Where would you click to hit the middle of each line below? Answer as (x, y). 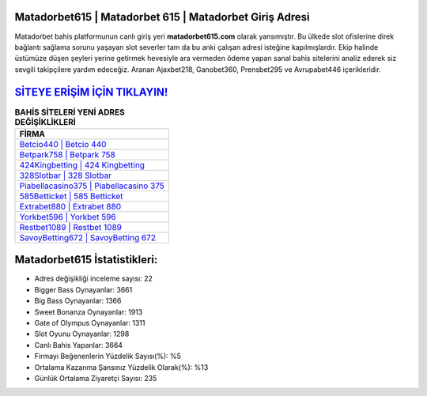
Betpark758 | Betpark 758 (68, 154)
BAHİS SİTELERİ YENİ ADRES (70, 112)
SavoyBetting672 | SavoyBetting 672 (87, 237)
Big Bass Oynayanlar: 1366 (78, 301)
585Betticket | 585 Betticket (71, 196)
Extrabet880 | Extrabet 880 (70, 206)
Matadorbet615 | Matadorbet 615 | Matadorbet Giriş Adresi (162, 17)
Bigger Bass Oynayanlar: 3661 (83, 289)
